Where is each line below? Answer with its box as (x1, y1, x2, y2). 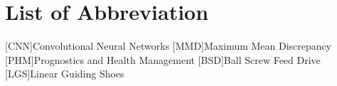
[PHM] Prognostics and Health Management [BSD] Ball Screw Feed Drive (5, 52, 321, 67)
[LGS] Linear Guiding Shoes (5, 66, 124, 81)
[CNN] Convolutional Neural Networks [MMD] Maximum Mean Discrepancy (5, 38, 332, 53)
